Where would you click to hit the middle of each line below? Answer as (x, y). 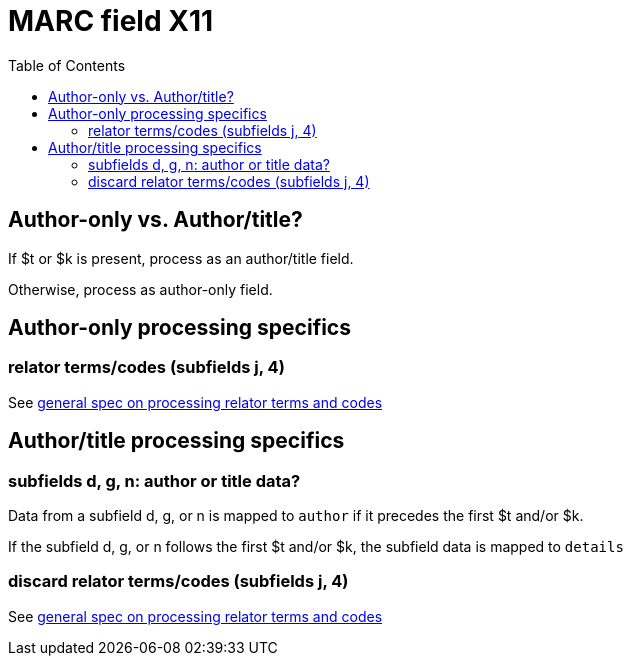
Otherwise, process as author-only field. (140, 289)
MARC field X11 (111, 21)
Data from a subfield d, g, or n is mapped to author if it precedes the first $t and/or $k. (296, 516)
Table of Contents (67, 65)
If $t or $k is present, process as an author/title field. (181, 258)
